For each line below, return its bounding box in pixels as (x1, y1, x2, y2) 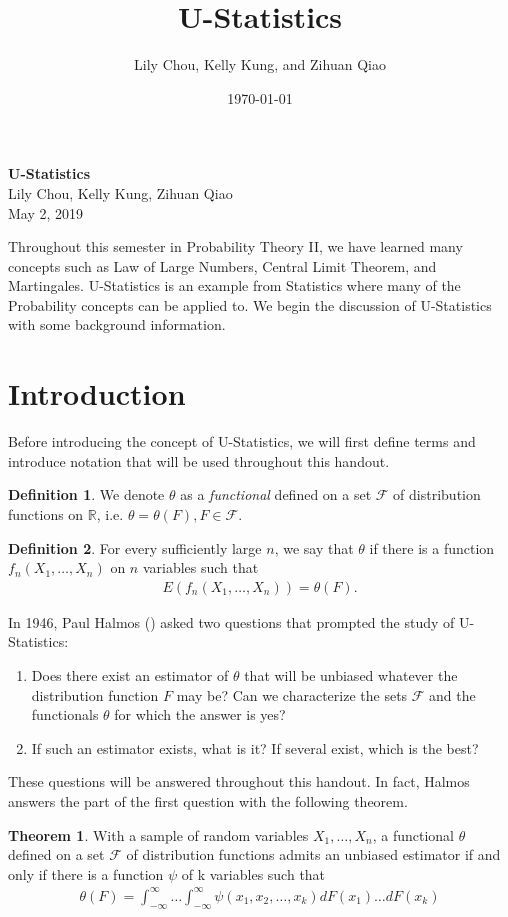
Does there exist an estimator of (31, 664, 229, 685)
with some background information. (8, 314, 226, 335)
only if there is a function (8, 863, 164, 884)
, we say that (274, 537, 354, 558)
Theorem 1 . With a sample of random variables (8, 824, 309, 845)
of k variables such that (181, 863, 326, 884)
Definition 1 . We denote (8, 484, 165, 505)
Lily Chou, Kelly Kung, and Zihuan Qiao (134, 54, 386, 75)
